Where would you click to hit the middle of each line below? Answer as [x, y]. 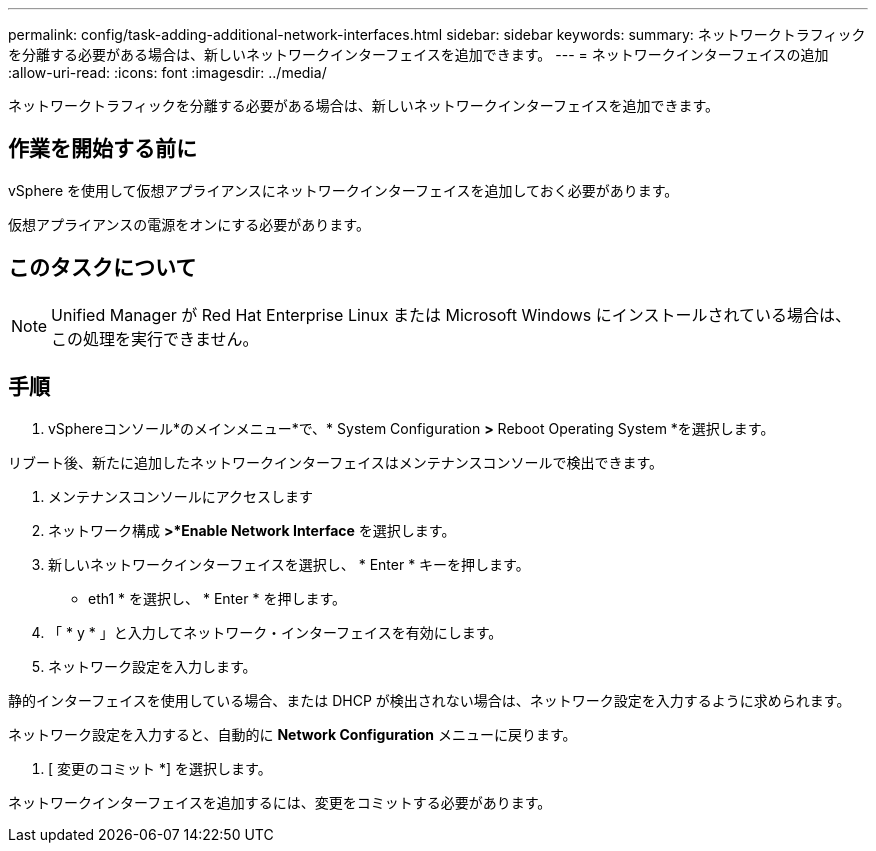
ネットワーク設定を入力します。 [152, 666]
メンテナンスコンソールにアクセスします [181, 496]
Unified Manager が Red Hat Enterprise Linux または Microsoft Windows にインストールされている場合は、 [451, 314]
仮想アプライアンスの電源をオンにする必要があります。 [189, 224]
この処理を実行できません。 [155, 338]
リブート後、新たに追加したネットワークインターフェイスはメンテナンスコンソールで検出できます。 [336, 462]
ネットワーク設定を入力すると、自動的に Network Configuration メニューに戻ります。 [292, 734]
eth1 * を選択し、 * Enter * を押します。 [217, 598]
